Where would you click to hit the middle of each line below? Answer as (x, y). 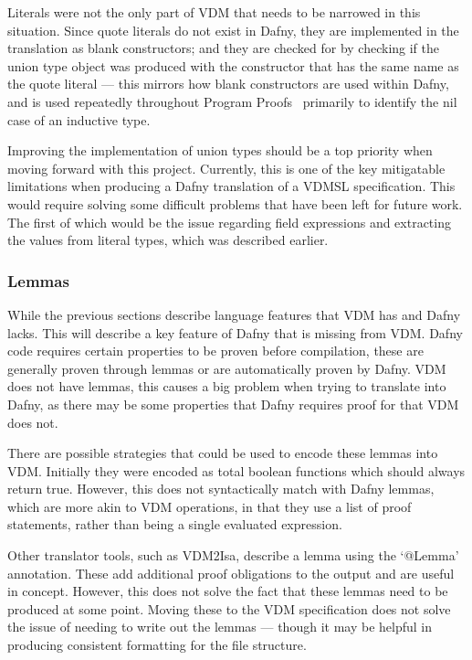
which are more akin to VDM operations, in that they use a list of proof (210, 506)
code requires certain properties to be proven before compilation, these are (215, 351)
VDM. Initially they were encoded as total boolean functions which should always (236, 470)
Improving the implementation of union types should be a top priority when (220, 150)
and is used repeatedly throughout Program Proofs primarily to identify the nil (232, 101)
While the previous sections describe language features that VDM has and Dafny (234, 314)
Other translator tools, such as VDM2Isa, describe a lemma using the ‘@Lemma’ (233, 555)
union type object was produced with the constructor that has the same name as (233, 65)
